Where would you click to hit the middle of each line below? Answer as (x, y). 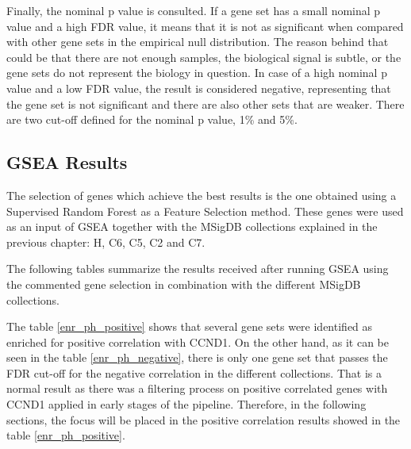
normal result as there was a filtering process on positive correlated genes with (197, 388)
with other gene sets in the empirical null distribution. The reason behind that (198, 42)
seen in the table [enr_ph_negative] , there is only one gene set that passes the (197, 357)
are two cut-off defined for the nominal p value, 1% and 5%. (152, 119)
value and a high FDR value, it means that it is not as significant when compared (205, 26)
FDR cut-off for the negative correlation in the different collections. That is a (194, 372)
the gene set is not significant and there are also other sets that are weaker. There (205, 104)
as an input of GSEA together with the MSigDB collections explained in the (192, 226)
